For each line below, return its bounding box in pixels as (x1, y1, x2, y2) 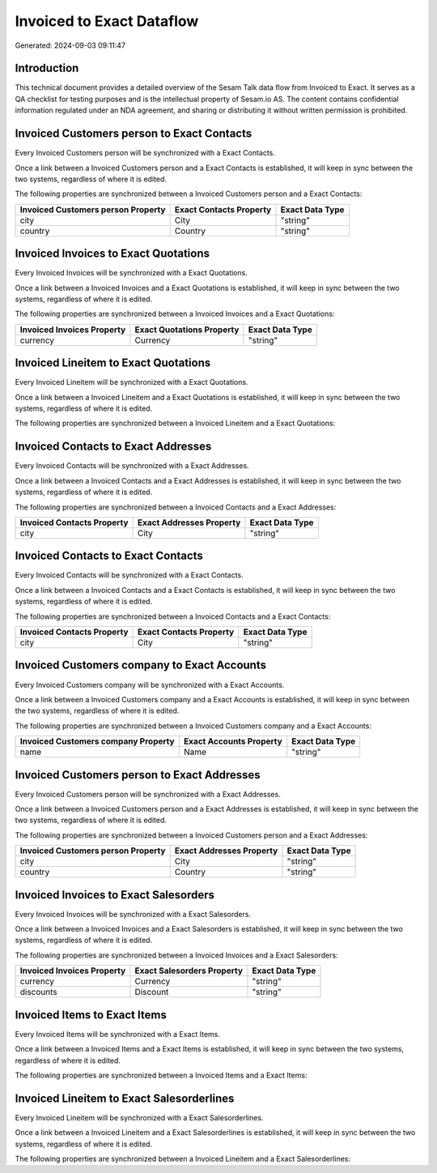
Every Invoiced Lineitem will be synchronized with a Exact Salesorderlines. (15, 1112, 264, 1122)
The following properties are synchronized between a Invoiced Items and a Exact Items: (15, 1070, 308, 1080)
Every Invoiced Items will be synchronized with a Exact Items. (15, 1029, 220, 1039)
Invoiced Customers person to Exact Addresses (15, 768, 261, 782)
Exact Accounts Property (183, 736, 282, 747)
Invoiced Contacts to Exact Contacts (15, 549, 204, 563)
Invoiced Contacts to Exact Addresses (15, 440, 212, 454)
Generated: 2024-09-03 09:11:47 (15, 41, 125, 50)
